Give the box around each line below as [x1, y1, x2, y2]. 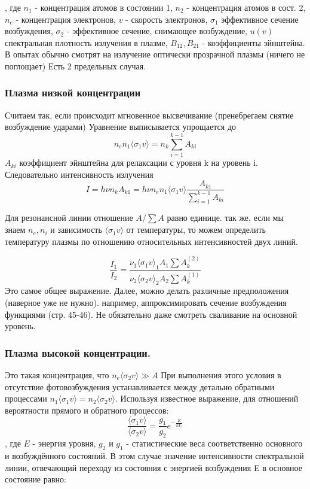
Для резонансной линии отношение [5, 211, 133, 224]
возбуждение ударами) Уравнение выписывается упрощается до [5, 120, 237, 133]
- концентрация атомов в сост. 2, [186, 1, 306, 13]
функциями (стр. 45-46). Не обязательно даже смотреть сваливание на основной [5, 308, 297, 320]
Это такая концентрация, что [5, 368, 109, 381]
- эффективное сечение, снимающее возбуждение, [66, 25, 248, 37]
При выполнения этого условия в [161, 368, 281, 381]
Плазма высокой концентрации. [5, 345, 151, 360]
